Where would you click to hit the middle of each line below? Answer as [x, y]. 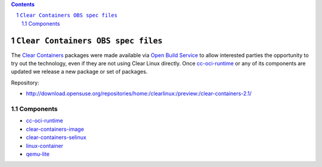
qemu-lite [38, 154]
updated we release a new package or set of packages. [79, 72]
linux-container [45, 146]
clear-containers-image [55, 129]
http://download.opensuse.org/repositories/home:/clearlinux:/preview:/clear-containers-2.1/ [139, 94]
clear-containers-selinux [56, 137]
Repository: [25, 83]
